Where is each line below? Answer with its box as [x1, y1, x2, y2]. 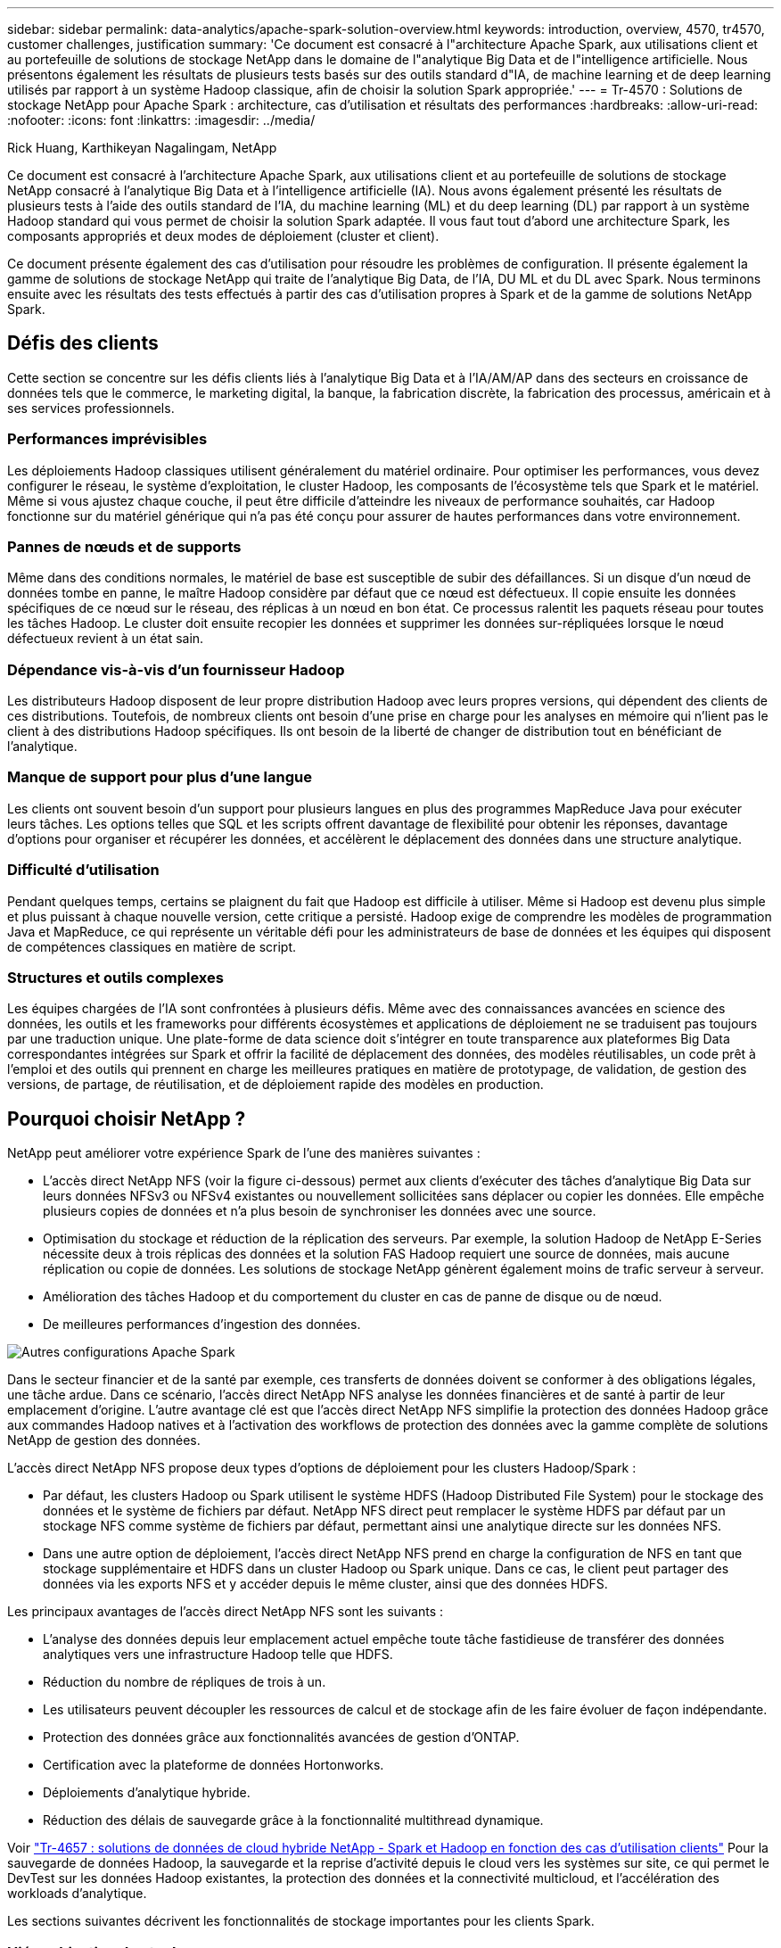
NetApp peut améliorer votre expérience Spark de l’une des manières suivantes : [7, 1145, 481, 1161]
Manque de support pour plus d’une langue [7, 768, 312, 787]
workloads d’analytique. [7, 1886, 147, 1902]
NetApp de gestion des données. [7, 1432, 201, 1449]
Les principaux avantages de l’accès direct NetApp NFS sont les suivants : [7, 1604, 443, 1620]
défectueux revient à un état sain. [7, 631, 204, 647]
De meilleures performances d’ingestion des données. [43, 1317, 361, 1333]
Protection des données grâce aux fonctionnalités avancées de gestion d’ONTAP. [43, 1729, 520, 1746]
